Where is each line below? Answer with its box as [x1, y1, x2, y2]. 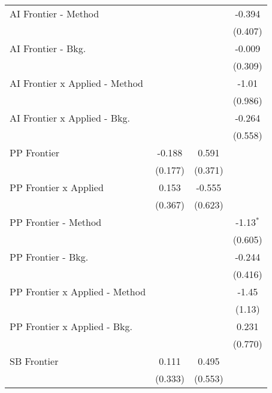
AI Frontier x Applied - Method [10, 76, 144, 90]
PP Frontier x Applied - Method [10, 285, 146, 298]
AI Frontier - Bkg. [10, 41, 86, 55]
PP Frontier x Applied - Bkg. [10, 319, 133, 333]
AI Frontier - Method [10, 7, 99, 20]
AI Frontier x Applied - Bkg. [10, 111, 130, 125]
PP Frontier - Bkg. [10, 250, 89, 264]
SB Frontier [10, 354, 59, 368]
